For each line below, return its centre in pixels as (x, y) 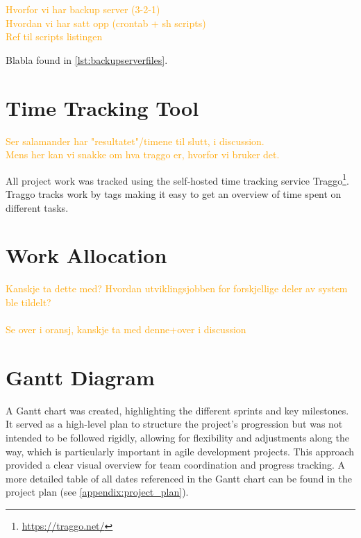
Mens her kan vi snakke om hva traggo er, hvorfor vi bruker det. (143, 154)
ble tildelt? (28, 302)
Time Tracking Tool (102, 107)
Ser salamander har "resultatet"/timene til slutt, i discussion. (135, 141)
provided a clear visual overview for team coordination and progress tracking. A (176, 465)
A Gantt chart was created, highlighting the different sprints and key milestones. (177, 410)
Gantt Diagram (80, 377)
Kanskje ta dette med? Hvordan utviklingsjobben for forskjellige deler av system (177, 288)
